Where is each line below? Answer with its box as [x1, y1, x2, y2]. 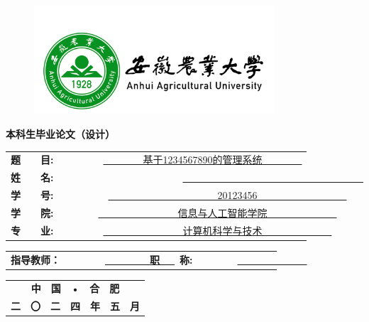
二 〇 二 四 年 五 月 [11, 299, 140, 313]
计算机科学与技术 [182, 222, 263, 237]
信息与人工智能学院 [177, 205, 268, 220]
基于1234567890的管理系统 [143, 152, 263, 167]
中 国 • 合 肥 [31, 281, 120, 296]
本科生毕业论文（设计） [6, 126, 115, 141]
